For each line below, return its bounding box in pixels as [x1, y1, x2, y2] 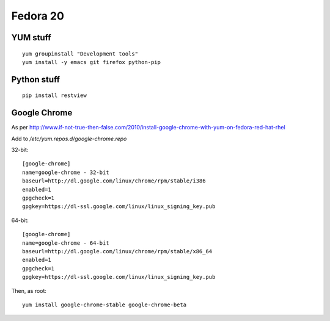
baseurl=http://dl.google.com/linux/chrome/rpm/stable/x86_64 [22, 248, 213, 254]
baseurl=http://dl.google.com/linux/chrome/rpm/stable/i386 [22, 178, 206, 184]
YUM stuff [11, 32, 51, 43]
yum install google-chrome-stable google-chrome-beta [22, 301, 186, 308]
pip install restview [22, 92, 87, 99]
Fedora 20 [11, 9, 64, 23]
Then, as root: [11, 287, 47, 294]
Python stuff [11, 74, 61, 85]
